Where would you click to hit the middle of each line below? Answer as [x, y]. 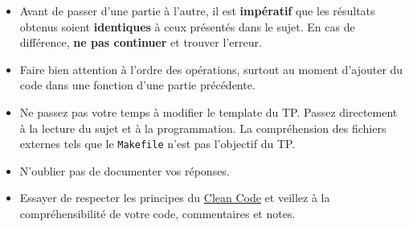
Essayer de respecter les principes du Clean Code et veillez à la [175, 198]
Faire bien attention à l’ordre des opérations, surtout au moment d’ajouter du [211, 69]
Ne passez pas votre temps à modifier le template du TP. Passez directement [209, 111]
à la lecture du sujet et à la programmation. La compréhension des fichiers [203, 128]
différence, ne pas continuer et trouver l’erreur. [141, 42]
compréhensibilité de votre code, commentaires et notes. [157, 213]
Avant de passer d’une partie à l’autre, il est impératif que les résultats [197, 10]
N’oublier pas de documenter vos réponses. [125, 170]
